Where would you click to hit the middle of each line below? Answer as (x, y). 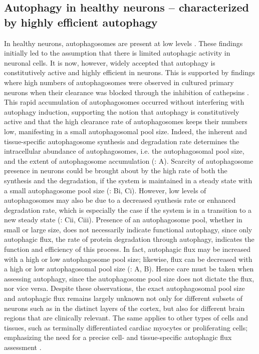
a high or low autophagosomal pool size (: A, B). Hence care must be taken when (129, 269)
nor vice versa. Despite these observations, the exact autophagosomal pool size (124, 288)
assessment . (23, 347)
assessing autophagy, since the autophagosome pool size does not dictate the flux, (129, 278)
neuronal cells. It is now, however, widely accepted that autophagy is (110, 62)
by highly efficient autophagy (81, 22)
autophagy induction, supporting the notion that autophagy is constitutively (122, 111)
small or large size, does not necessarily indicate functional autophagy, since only (128, 229)
